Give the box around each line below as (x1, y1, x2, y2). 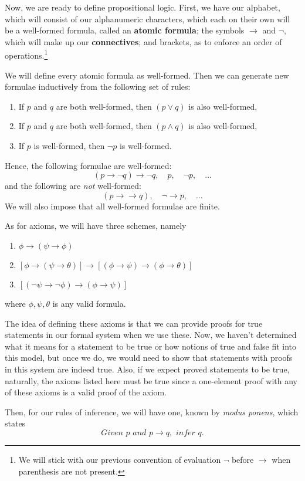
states (5, 417, 26, 429)
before (231, 453, 254, 465)
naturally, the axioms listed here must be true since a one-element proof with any (5, 374, 297, 387)
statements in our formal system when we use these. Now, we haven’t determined (5, 328, 297, 341)
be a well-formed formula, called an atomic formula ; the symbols (5, 24, 245, 36)
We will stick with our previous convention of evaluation (18, 453, 221, 465)
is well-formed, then (33, 140, 105, 151)
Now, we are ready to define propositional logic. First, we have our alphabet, (5, 1, 280, 13)
